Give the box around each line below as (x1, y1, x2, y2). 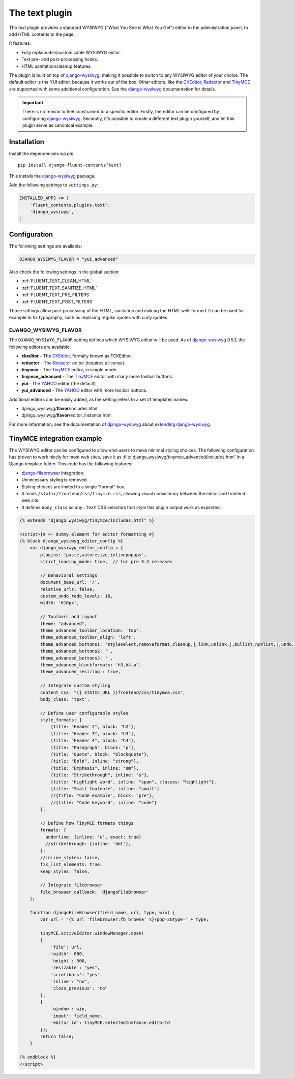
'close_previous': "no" (50, 986, 108, 991)
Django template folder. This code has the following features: (9, 461, 133, 467)
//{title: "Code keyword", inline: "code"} (50, 800, 157, 805)
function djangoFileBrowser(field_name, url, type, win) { (29, 910, 176, 915)
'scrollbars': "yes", (50, 972, 103, 977)
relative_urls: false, (40, 586, 95, 592)
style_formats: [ (40, 717, 82, 723)
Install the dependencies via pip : (9, 150, 75, 157)
